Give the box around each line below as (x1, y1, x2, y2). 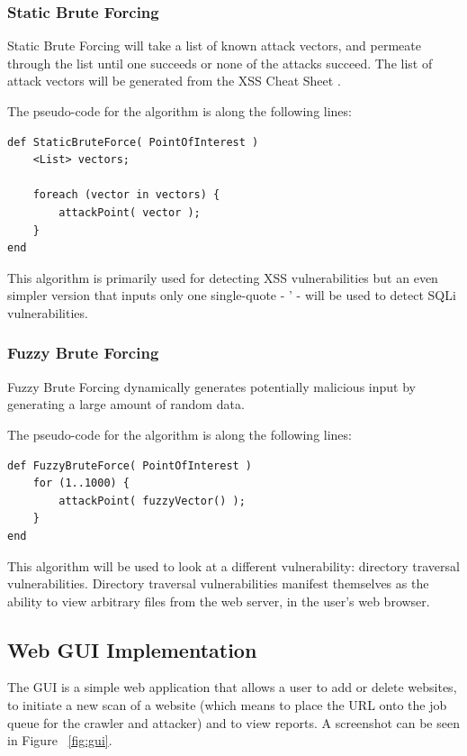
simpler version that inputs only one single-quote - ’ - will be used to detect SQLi (7, 286, 456, 305)
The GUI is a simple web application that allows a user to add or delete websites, (7, 678, 457, 697)
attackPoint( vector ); (58, 205, 201, 219)
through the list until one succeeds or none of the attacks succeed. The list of (7, 53, 433, 72)
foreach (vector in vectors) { (32, 188, 220, 202)
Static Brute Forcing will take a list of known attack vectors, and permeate (7, 36, 421, 55)
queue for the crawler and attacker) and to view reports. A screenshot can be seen (7, 713, 460, 732)
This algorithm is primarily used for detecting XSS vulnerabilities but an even (7, 268, 438, 287)
